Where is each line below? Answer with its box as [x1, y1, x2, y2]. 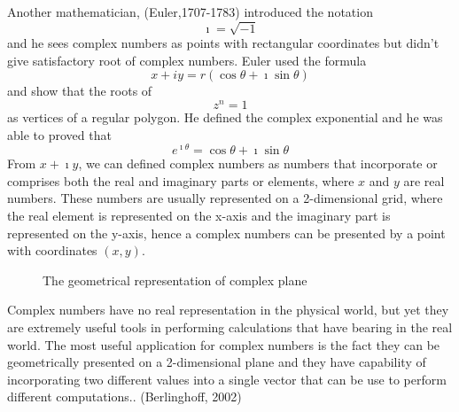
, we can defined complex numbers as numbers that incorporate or [78, 154, 438, 173]
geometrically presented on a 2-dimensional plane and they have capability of [7, 353, 426, 371]
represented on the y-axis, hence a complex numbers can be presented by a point [7, 223, 446, 242]
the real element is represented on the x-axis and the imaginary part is [7, 206, 391, 225]
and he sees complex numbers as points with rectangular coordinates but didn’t [7, 34, 440, 52]
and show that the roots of [7, 82, 152, 100]
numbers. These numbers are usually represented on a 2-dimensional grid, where [7, 189, 443, 207]
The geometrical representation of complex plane [43, 270, 307, 289]
